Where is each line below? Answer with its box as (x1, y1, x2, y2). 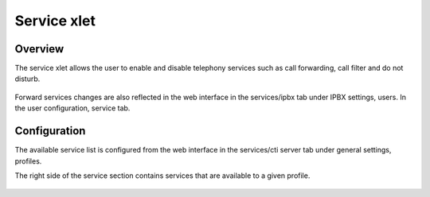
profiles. (14, 156, 42, 166)
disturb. (14, 74, 41, 83)
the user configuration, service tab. (14, 103, 131, 113)
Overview (14, 42, 64, 56)
